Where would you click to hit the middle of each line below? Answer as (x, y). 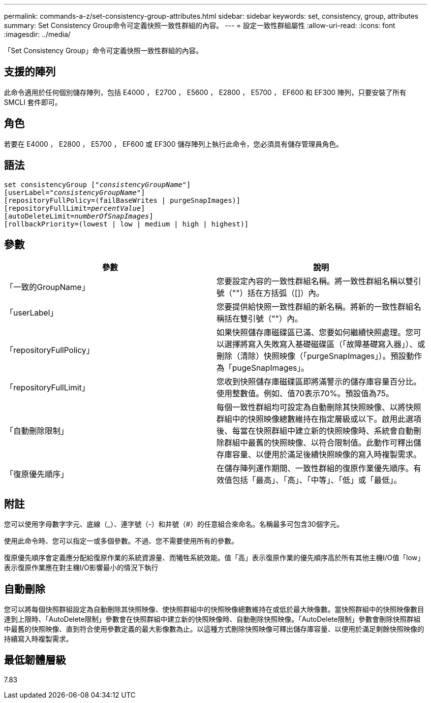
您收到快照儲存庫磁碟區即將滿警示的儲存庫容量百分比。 (319, 382)
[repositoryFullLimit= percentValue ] (75, 208)
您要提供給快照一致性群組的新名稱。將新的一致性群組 (315, 307)
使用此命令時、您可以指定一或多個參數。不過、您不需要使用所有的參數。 (121, 541)
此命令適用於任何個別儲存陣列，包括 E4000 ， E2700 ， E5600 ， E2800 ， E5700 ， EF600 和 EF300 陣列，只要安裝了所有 (205, 92)
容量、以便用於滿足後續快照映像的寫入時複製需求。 (327, 455)
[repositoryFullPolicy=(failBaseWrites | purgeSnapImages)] (122, 200)
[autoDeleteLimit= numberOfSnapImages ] (79, 216)
